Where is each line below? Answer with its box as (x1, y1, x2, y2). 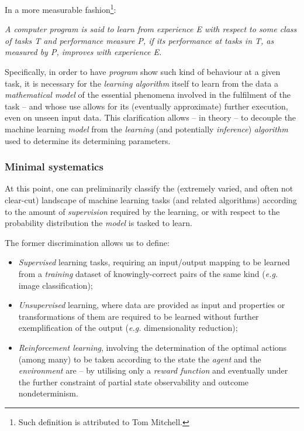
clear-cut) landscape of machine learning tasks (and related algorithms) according (5, 194, 297, 206)
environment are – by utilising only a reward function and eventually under (18, 364, 288, 377)
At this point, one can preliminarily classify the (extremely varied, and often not (5, 182, 293, 194)
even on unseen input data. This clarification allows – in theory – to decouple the (5, 111, 296, 124)
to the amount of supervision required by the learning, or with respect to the (5, 205, 280, 217)
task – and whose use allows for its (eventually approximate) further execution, (5, 100, 288, 112)
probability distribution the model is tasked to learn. (5, 217, 192, 229)
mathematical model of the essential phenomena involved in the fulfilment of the (5, 88, 291, 101)
